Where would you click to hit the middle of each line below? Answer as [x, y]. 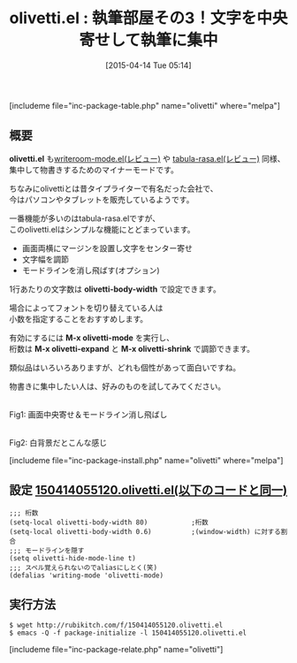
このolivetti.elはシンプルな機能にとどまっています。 [102, 229]
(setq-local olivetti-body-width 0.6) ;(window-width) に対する [145, 531]
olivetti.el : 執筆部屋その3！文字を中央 [148, 18]
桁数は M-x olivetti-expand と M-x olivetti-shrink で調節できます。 [132, 348]
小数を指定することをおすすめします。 [79, 318]
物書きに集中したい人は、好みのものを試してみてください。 [118, 386]
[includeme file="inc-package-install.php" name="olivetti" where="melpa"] [146, 460]
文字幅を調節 [45, 259]
